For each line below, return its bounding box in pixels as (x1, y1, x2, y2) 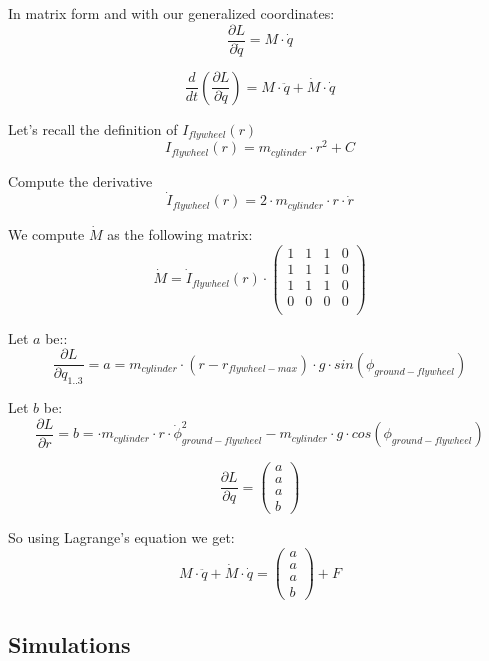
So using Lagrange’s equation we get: (8, 527, 235, 548)
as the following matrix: (107, 223, 253, 244)
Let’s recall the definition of (8, 118, 178, 139)
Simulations (8, 628, 131, 659)
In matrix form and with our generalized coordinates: (8, 3, 335, 23)
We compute (8, 223, 85, 244)
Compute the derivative (8, 170, 153, 191)
